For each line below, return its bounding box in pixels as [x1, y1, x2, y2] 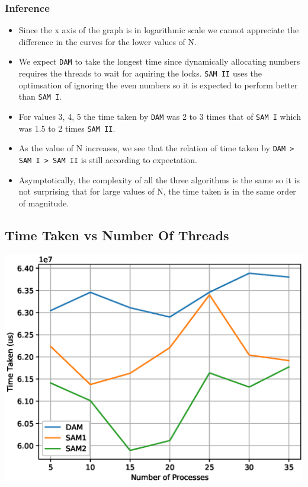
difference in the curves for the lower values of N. [18, 35, 197, 47]
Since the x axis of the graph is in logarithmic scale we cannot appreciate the [18, 24, 299, 36]
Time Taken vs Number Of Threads [5, 225, 229, 244]
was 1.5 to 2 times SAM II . [18, 122, 115, 134]
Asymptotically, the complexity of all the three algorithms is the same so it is [18, 173, 300, 186]
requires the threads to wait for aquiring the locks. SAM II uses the [18, 67, 262, 79]
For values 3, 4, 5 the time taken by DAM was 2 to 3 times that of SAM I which [18, 110, 301, 122]
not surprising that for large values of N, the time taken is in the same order [18, 185, 296, 198]
